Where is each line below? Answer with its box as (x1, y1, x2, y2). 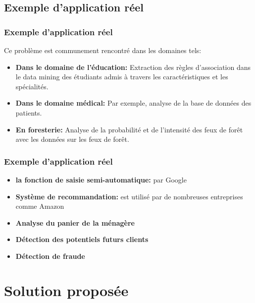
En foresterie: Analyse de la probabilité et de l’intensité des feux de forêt (15, 124, 243, 134)
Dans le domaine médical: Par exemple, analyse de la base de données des (15, 98, 252, 108)
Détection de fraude (15, 250, 85, 261)
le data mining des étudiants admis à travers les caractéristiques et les (15, 71, 228, 82)
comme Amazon (15, 201, 64, 211)
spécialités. (15, 81, 49, 91)
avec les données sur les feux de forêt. (15, 134, 129, 144)
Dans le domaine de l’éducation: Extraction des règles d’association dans (15, 61, 251, 72)
